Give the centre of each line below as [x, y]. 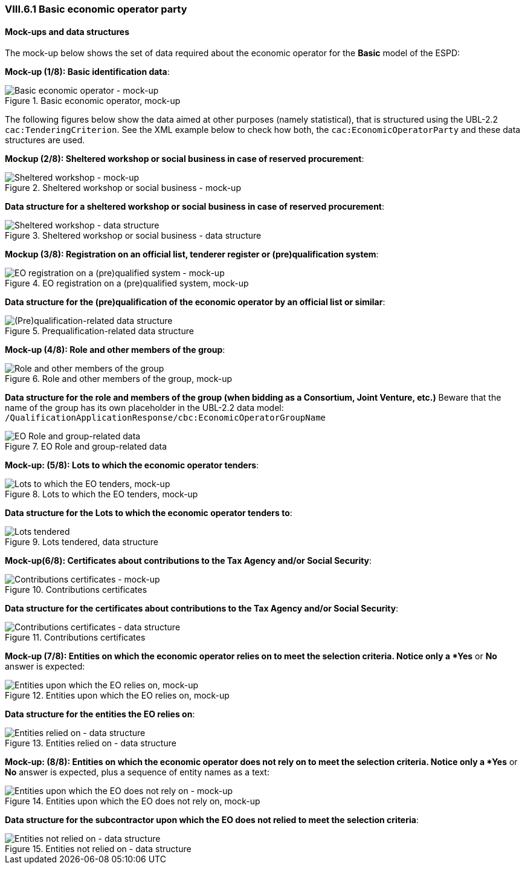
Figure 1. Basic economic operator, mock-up [93, 101]
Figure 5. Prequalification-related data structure [99, 331]
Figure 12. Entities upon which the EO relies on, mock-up [117, 696]
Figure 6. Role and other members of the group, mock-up [119, 379]
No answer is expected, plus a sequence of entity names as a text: [137, 772]
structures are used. [45, 140]
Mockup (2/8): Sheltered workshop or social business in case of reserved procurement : [185, 159]
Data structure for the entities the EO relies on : [100, 714]
